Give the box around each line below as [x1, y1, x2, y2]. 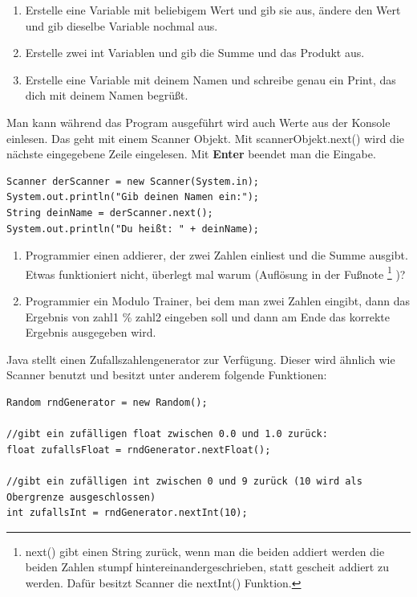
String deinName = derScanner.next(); [6, 206, 213, 219]
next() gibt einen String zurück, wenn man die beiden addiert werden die [25, 542, 385, 559]
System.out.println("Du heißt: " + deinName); [6, 223, 259, 235]
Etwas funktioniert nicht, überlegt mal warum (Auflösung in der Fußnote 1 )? [25, 263, 406, 282]
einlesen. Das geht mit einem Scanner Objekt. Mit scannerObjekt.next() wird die [6, 129, 405, 146]
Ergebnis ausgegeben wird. [25, 324, 156, 341]
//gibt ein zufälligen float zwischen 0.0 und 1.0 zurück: [6, 428, 328, 440]
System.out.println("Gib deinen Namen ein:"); [6, 191, 259, 203]
